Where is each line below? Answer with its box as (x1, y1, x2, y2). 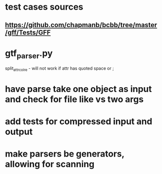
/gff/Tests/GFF (5, 28, 51, 36)
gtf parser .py (5, 47, 53, 61)
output (5, 127, 33, 137)
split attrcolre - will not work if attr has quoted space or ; (5, 65, 114, 72)
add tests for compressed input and (5, 116, 152, 127)
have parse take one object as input (5, 84, 152, 95)
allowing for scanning (5, 159, 95, 170)
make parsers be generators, (5, 148, 125, 159)
